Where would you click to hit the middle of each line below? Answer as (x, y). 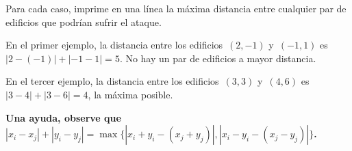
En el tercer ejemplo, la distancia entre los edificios (112, 81)
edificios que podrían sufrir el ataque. (84, 22)
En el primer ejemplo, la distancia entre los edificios (114, 45)
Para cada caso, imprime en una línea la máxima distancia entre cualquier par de (176, 8)
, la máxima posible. (130, 94)
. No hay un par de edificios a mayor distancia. (218, 58)
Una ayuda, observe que (63, 117)
